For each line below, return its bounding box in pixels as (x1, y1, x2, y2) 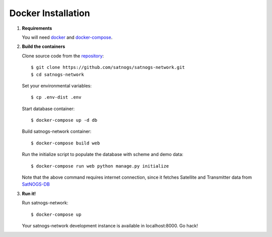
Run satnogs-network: (22, 200, 69, 206)
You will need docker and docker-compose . (22, 34, 113, 40)
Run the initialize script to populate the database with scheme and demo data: (22, 151, 184, 157)
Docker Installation (9, 8, 90, 19)
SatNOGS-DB (22, 181, 50, 187)
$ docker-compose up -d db (31, 117, 98, 123)
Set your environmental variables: (22, 83, 92, 89)
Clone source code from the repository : (22, 53, 104, 59)
